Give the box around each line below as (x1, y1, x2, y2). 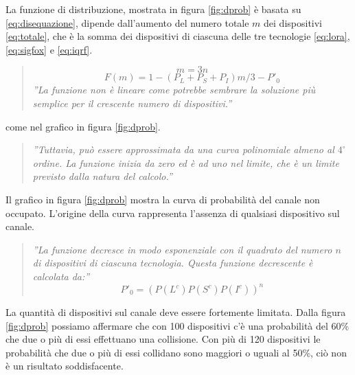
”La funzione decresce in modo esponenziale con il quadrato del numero (32, 242, 332, 256)
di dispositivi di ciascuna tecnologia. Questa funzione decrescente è (32, 255, 313, 270)
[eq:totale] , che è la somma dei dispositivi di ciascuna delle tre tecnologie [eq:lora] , (5, 29, 350, 43)
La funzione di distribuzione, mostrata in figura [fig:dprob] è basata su (5, 2, 301, 16)
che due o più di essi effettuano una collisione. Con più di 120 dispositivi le (5, 332, 321, 346)
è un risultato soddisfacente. (5, 359, 124, 373)
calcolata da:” (32, 269, 90, 283)
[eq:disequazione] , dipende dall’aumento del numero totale (5, 15, 249, 30)
